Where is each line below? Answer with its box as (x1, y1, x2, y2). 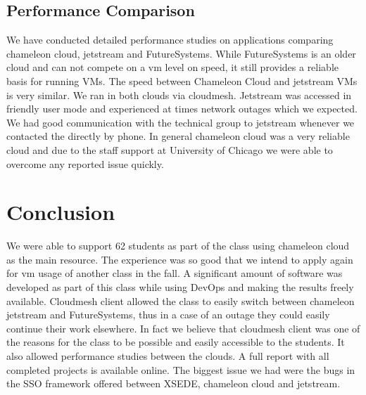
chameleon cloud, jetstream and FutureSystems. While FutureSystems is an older (6, 46, 356, 60)
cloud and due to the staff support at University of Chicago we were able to (6, 142, 333, 157)
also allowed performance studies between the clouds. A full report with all (6, 349, 329, 363)
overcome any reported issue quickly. (6, 156, 164, 171)
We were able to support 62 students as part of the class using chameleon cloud (6, 238, 350, 253)
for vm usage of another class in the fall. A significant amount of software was (6, 266, 343, 280)
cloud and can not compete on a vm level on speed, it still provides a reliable (6, 60, 339, 75)
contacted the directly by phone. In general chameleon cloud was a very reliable (6, 129, 350, 143)
